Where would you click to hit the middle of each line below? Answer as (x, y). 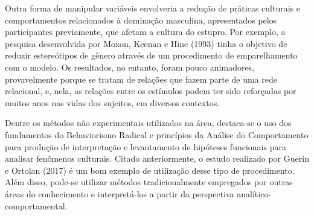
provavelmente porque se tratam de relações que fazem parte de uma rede (141, 79)
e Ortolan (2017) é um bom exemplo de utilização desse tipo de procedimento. (150, 170)
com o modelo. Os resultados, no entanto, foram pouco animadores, (130, 67)
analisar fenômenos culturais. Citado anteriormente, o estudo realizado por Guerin (157, 158)
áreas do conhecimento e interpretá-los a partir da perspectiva (120, 193)
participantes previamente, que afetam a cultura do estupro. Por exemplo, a (145, 32)
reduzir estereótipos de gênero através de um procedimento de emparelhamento (151, 55)
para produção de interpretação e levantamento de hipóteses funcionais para (146, 146)
